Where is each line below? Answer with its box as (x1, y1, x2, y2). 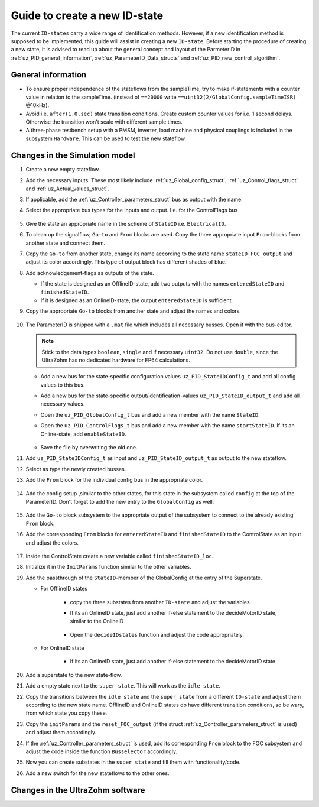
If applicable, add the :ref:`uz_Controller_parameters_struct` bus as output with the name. (25, 196, 243, 203)
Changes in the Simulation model (11, 150, 135, 160)
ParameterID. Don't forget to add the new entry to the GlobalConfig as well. (25, 498, 214, 505)
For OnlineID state (40, 644, 84, 652)
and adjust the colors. (25, 539, 79, 546)
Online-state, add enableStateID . (40, 430, 126, 437)
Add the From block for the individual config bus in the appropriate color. (25, 477, 203, 484)
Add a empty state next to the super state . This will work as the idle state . (25, 682, 221, 689)
